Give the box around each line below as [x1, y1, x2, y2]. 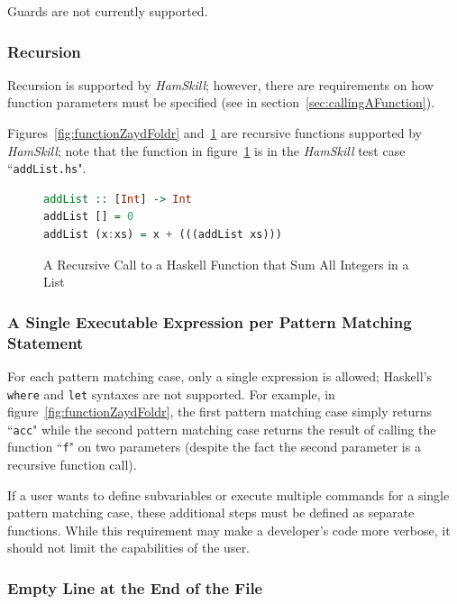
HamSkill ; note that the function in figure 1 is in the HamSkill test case [7, 141, 406, 160]
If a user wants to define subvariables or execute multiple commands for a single [7, 485, 450, 504]
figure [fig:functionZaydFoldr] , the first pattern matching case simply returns [7, 402, 432, 421]
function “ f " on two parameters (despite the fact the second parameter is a [7, 437, 421, 456]
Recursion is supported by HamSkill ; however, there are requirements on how [7, 75, 434, 94]
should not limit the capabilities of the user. [7, 538, 251, 557]
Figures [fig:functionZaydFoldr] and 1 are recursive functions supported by [7, 124, 422, 142]
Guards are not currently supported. [7, 2, 208, 20]
